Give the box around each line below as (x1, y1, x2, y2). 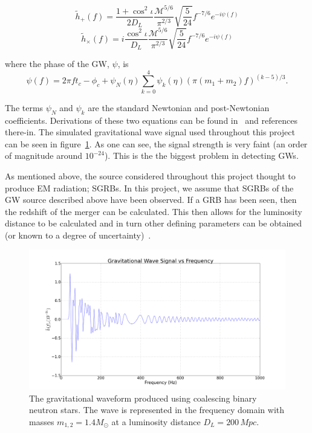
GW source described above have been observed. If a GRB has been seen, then (5, 193, 297, 206)
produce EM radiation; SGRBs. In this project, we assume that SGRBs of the (5, 181, 294, 194)
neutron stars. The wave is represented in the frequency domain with (29, 403, 285, 416)
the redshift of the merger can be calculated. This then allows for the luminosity (5, 205, 302, 217)
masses (29, 415, 54, 428)
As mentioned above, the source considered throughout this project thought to (5, 169, 296, 182)
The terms (5, 101, 44, 114)
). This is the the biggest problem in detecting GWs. (104, 149, 299, 162)
